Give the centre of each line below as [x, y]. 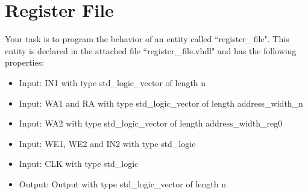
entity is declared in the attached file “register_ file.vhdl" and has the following [151, 50]
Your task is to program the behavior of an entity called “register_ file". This [147, 39]
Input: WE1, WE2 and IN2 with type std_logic [107, 143]
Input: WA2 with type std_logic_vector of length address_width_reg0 [151, 123]
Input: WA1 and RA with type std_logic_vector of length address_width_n [161, 103]
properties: [25, 62]
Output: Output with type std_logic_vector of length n [122, 183]
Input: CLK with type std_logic [79, 164]
